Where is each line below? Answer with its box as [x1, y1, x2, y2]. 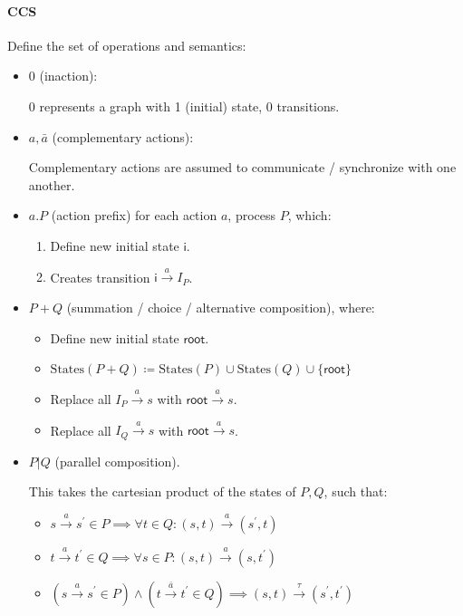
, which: [287, 206, 332, 225]
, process [227, 206, 276, 225]
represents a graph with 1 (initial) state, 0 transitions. [39, 96, 340, 115]
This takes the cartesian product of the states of [28, 482, 296, 501]
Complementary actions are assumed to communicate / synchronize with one [28, 158, 457, 177]
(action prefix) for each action [51, 206, 217, 225]
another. [28, 175, 75, 194]
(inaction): [39, 66, 98, 85]
